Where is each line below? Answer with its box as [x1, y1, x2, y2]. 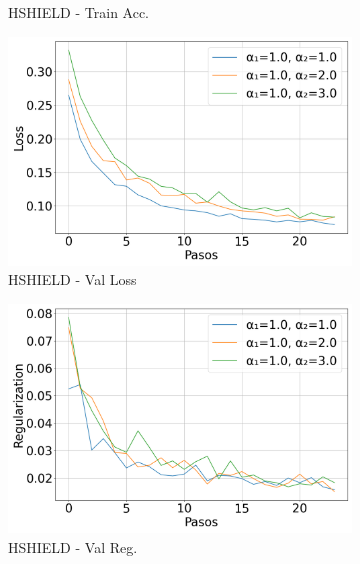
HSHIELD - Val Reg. [8, 536, 138, 557]
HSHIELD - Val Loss [8, 269, 137, 290]
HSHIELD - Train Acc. [8, 2, 150, 22]
